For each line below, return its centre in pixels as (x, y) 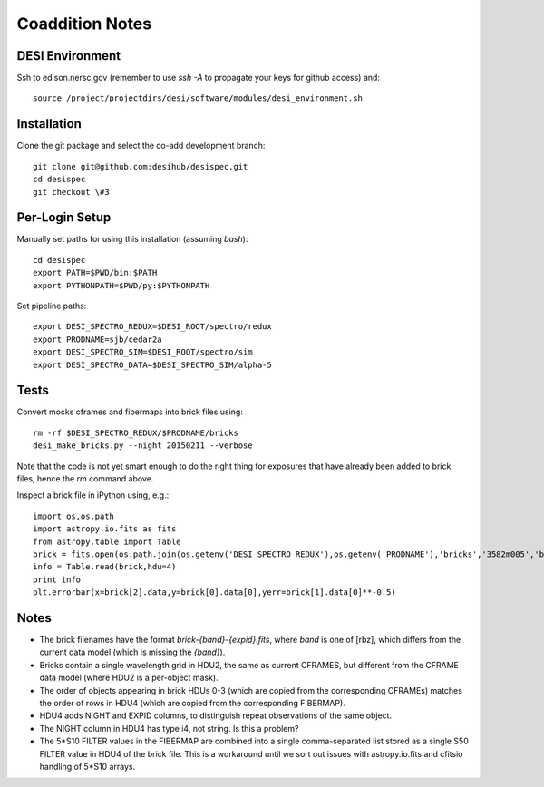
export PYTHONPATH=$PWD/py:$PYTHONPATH (121, 285)
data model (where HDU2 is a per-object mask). (129, 678)
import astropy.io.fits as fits (105, 529)
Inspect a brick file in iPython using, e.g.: (93, 495)
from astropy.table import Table (107, 541)
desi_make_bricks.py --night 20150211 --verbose (143, 446)
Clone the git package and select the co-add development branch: (141, 146)
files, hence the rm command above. (85, 479)
